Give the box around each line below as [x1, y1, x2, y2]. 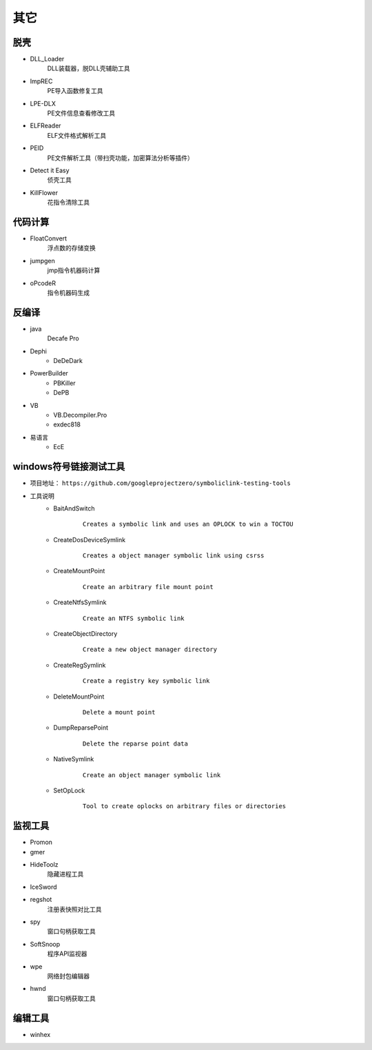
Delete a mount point [83, 708, 156, 716]
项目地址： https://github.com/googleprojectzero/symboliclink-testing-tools [30, 479, 291, 487]
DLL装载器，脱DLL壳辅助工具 [47, 64, 130, 72]
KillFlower [30, 188, 59, 196]
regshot [30, 896, 52, 904]
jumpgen [30, 256, 55, 265]
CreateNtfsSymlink [53, 598, 107, 606]
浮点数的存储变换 [47, 244, 96, 252]
